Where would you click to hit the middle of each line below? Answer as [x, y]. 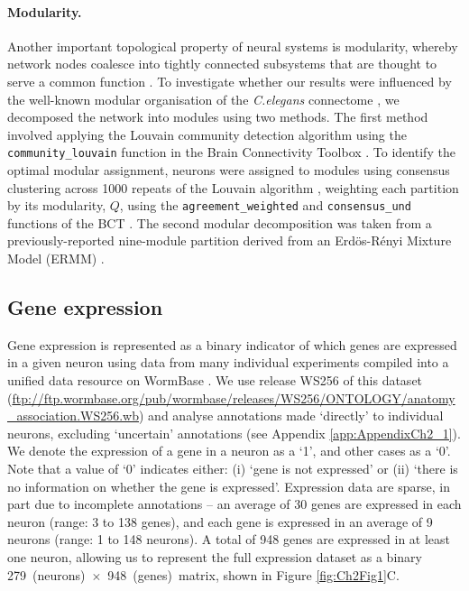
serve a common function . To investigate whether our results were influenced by [230, 81]
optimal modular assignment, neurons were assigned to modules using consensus [229, 170]
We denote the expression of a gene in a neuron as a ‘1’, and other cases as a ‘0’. [229, 451]
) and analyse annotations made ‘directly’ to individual [291, 416]
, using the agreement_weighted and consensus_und [265, 205]
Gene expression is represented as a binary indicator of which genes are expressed [232, 344]
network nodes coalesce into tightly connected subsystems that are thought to [222, 64]
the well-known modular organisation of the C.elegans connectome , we [203, 99]
